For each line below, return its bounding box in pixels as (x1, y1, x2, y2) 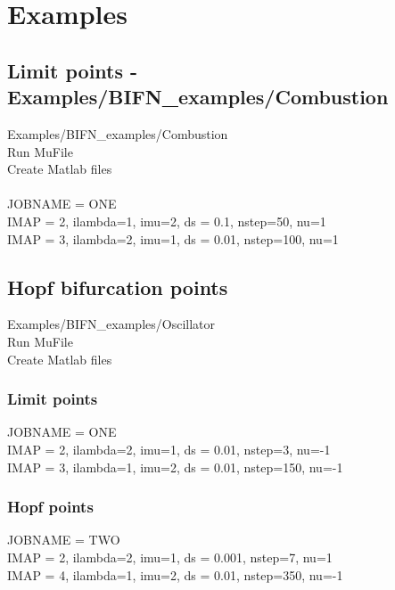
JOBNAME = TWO (7, 530, 120, 549)
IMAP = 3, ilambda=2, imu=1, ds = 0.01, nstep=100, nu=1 (7, 229, 339, 248)
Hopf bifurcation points (7, 273, 228, 300)
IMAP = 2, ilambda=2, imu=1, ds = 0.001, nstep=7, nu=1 (7, 547, 333, 566)
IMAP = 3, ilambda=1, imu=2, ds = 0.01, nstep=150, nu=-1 (7, 457, 343, 476)
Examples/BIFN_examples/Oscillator (7, 315, 216, 333)
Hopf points (7, 496, 94, 518)
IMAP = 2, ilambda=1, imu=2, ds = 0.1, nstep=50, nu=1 (7, 211, 326, 230)
